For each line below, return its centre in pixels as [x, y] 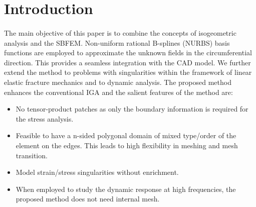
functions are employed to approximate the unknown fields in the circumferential [128, 53]
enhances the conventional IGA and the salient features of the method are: [118, 92]
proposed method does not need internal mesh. [88, 199]
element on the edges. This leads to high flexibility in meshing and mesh [127, 145]
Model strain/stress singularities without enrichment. [97, 172]
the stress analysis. [45, 118]
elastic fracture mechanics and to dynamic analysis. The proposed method [118, 82]
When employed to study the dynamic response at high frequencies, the [126, 189]
